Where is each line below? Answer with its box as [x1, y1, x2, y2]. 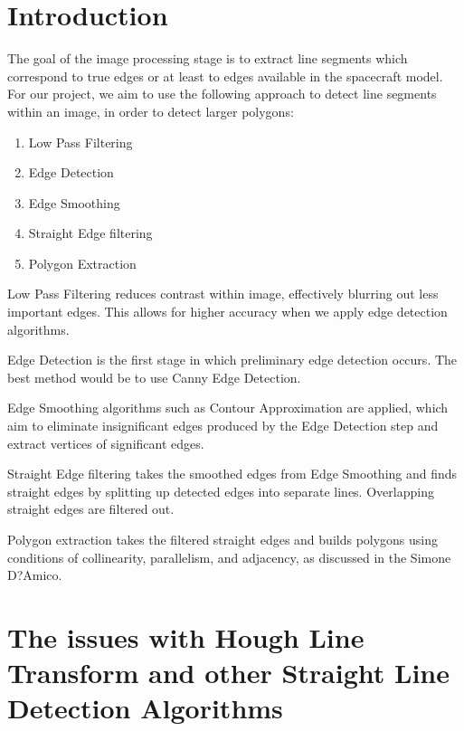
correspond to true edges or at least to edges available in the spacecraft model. [7, 66, 443, 85]
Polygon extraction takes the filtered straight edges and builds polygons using [7, 530, 439, 548]
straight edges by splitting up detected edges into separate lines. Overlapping [7, 481, 434, 500]
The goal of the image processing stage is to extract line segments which [7, 49, 408, 68]
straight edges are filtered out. [7, 499, 175, 518]
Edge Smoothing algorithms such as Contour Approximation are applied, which [7, 398, 449, 417]
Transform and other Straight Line [7, 654, 450, 691]
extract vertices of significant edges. [7, 433, 204, 452]
